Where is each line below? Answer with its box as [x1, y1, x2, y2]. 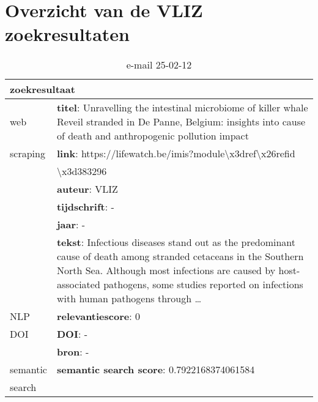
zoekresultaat [10, 82, 75, 97]
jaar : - [56, 217, 86, 232]
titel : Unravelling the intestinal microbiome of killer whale [56, 100, 308, 115]
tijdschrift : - [56, 199, 114, 214]
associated [56, 277, 100, 292]
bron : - [56, 344, 89, 359]
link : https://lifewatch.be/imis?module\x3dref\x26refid [56, 146, 295, 161]
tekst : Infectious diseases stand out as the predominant [56, 235, 296, 250]
